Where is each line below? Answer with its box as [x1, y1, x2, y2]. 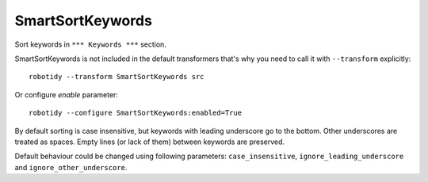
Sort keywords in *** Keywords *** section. [14, 40, 166, 49]
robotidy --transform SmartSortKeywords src [29, 72, 205, 82]
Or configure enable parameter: [14, 89, 119, 99]
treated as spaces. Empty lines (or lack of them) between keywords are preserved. [14, 137, 285, 146]
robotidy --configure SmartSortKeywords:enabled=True [29, 108, 242, 118]
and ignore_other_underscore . [14, 162, 128, 172]
